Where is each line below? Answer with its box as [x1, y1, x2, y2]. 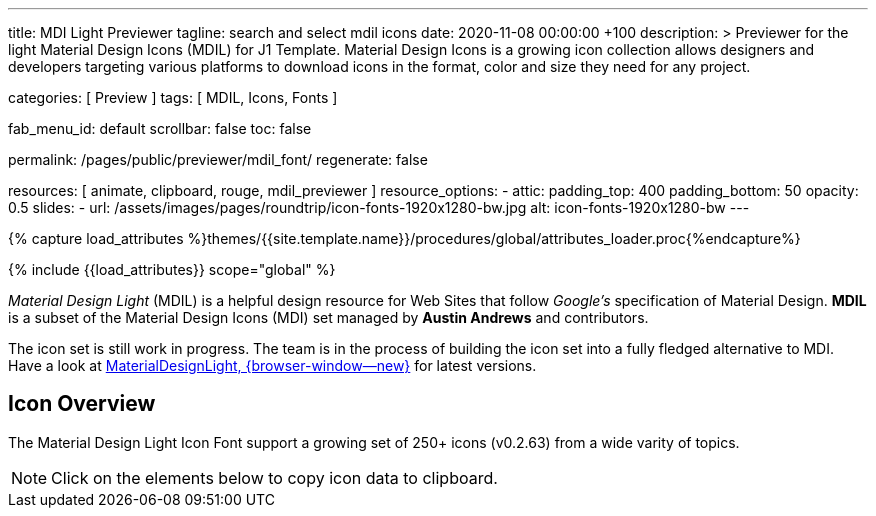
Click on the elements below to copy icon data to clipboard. [51, 467, 498, 488]
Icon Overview [8, 391, 156, 417]
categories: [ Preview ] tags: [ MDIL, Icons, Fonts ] [8, 89, 338, 106]
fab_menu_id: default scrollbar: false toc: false [8, 120, 312, 137]
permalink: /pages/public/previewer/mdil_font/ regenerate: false [8, 151, 428, 168]
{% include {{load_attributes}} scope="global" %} [8, 261, 336, 278]
